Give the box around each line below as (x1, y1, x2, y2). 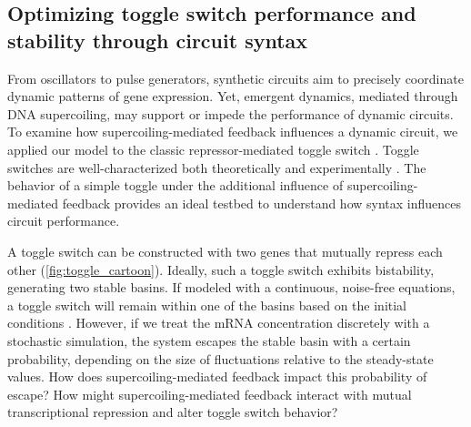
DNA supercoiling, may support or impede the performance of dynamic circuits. (7, 104, 454, 123)
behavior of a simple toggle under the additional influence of (7, 176, 344, 195)
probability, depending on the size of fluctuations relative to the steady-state (7, 349, 434, 368)
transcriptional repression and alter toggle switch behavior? (7, 402, 338, 422)
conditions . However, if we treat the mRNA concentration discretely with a (7, 313, 430, 332)
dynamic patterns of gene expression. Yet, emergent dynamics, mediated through (7, 86, 458, 106)
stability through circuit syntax (7, 25, 308, 54)
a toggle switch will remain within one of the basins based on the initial (7, 295, 407, 314)
